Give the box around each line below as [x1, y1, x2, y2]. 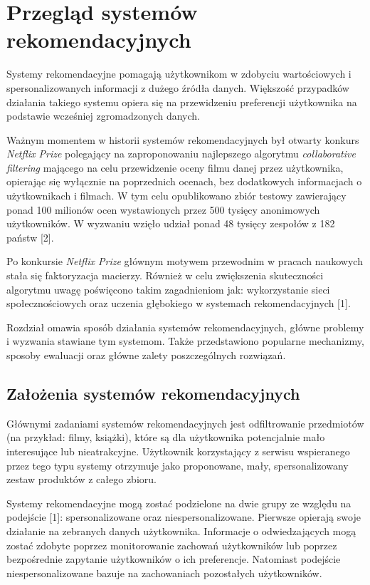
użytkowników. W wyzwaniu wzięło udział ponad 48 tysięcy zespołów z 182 [6, 216, 335, 231]
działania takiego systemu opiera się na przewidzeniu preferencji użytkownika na [6, 94, 357, 109]
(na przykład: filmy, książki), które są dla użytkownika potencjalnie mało [6, 430, 325, 445]
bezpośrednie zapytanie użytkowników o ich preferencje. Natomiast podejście [6, 552, 341, 566]
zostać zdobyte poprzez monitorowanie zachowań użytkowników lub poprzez [6, 537, 337, 552]
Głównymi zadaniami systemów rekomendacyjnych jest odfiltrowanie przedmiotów [6, 415, 364, 430]
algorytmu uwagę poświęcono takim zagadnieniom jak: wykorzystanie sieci [6, 281, 330, 296]
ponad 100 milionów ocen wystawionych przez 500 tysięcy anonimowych [6, 202, 320, 217]
